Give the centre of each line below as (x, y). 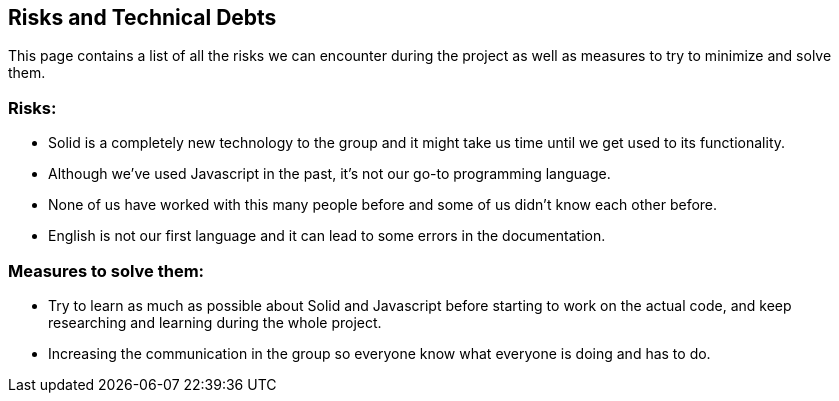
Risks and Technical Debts (142, 17)
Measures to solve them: (106, 270)
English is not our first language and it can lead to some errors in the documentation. (327, 236)
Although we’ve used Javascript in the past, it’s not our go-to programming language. (329, 174)
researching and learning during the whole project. (215, 322)
